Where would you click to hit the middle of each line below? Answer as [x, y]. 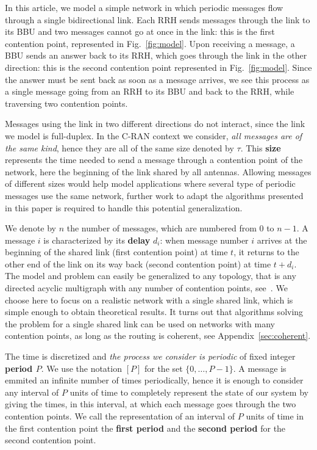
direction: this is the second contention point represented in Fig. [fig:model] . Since [158, 67]
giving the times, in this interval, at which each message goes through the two [151, 404]
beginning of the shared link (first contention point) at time [116, 252]
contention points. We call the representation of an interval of [120, 416]
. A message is [260, 368]
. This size [261, 147]
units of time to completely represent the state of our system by [189, 392]
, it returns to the [266, 252]
